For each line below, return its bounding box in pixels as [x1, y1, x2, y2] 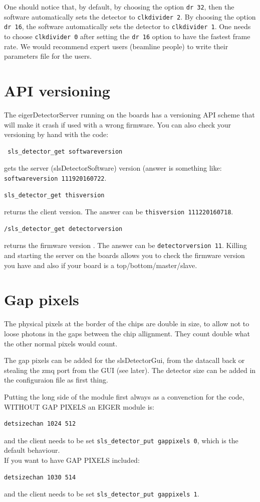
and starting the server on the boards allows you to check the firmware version [4, 250, 245, 261]
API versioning [4, 80, 110, 100]
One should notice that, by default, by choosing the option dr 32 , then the [4, 2, 234, 12]
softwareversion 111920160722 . [4, 172, 107, 183]
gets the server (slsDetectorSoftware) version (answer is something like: [4, 163, 222, 173]
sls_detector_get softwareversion [8, 148, 123, 155]
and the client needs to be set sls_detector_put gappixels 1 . [4, 488, 199, 499]
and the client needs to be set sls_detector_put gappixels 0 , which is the [4, 435, 238, 445]
